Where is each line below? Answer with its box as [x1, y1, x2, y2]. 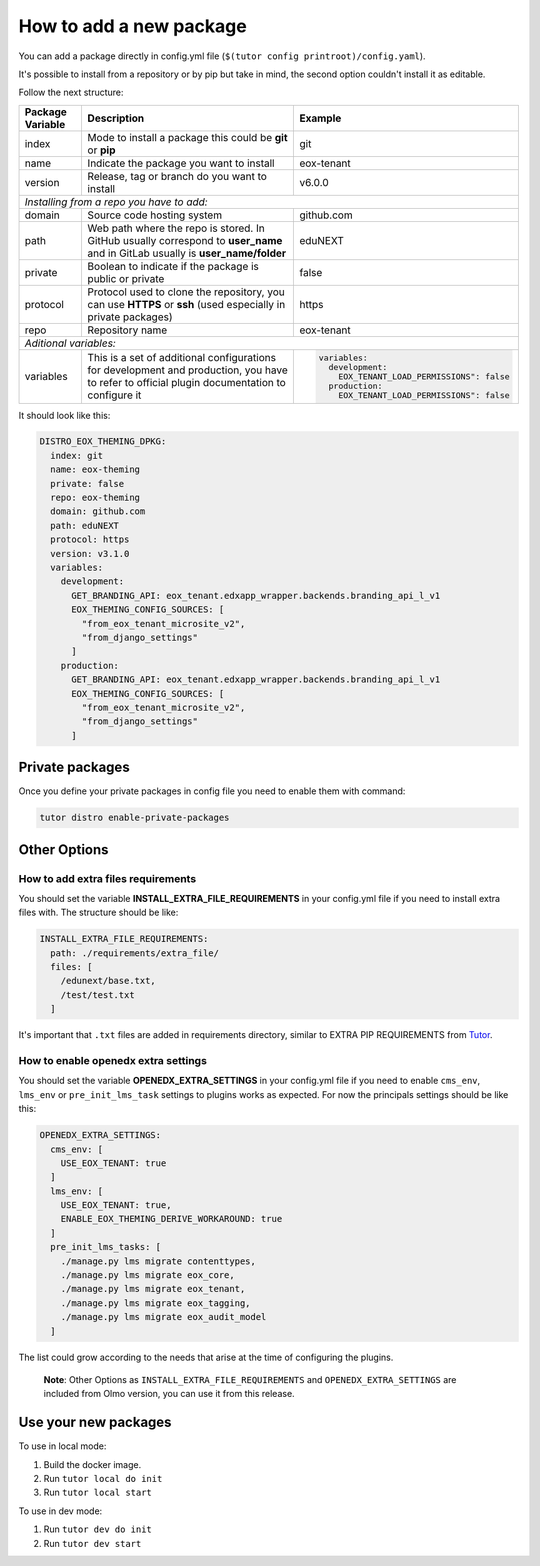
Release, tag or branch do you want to [87, 169, 267, 183]
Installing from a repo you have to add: [24, 195, 209, 209]
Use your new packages [18, 1414, 172, 1431]
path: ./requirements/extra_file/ [50, 947, 220, 959]
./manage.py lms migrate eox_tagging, [60, 1297, 251, 1309]
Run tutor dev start [43, 1537, 142, 1549]
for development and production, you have [87, 363, 289, 377]
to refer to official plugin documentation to [87, 376, 287, 390]
